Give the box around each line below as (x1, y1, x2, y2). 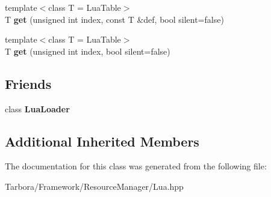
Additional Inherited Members (5, 132, 199, 150)
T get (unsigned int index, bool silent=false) (5, 44, 170, 57)
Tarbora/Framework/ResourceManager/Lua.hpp (5, 180, 184, 192)
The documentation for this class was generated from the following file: (5, 160, 267, 172)
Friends (5, 74, 52, 92)
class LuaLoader (5, 102, 70, 115)
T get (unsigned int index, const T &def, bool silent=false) (5, 13, 224, 25)
